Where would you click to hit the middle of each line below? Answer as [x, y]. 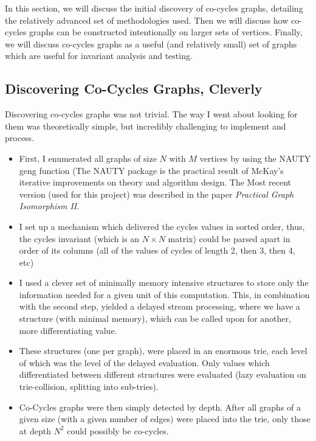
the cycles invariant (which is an [79, 238]
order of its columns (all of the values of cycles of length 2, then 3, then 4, [157, 250]
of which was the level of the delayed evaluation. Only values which [144, 362]
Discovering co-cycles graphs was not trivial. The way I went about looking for [151, 114]
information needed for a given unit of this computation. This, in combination [164, 294]
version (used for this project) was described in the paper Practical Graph [156, 194]
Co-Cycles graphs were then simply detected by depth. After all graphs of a [160, 407]
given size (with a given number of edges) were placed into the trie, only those [165, 419]
